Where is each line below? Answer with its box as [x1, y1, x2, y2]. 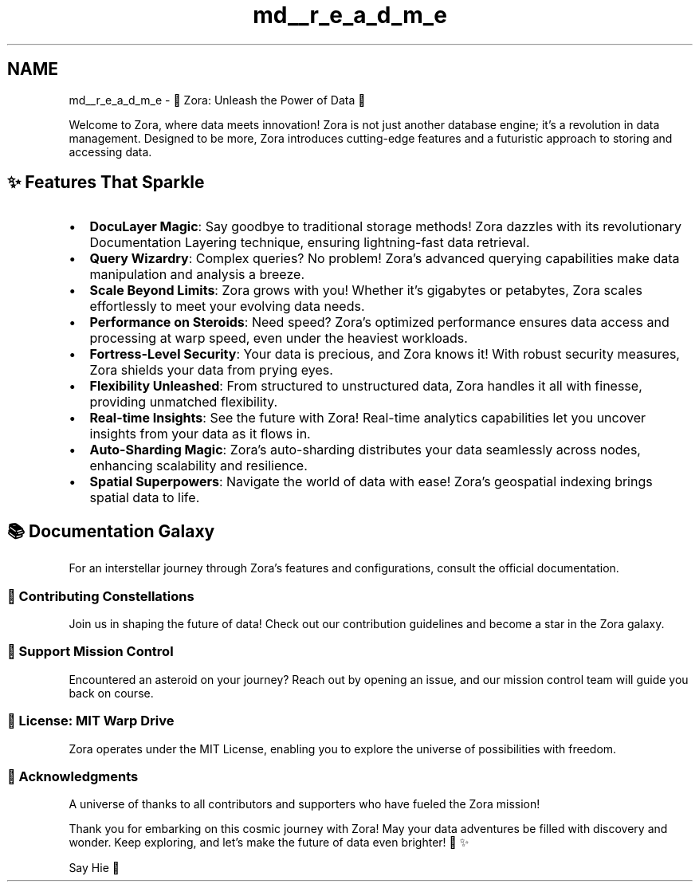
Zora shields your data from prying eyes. [89, 362, 333, 379]
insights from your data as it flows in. [89, 426, 311, 442]
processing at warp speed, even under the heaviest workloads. [89, 330, 468, 347]
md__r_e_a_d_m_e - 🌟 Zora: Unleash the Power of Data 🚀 [69, 92, 366, 107]
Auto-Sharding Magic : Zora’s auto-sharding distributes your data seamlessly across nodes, [89, 442, 641, 458]
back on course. [69, 686, 154, 700]
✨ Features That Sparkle [7, 172, 205, 193]
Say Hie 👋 [69, 861, 120, 875]
